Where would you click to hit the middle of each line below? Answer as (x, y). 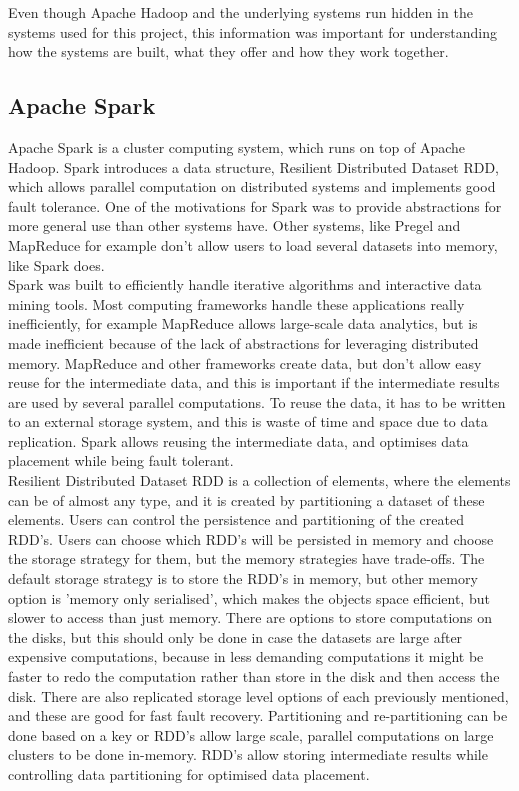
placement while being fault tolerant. (121, 460)
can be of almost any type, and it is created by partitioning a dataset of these (246, 499)
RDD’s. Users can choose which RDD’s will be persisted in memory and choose (251, 538)
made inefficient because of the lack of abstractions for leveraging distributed (243, 342)
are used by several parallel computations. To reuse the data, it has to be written (257, 401)
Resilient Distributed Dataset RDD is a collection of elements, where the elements (259, 480)
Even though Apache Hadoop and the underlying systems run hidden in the (240, 12)
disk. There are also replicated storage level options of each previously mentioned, (258, 695)
